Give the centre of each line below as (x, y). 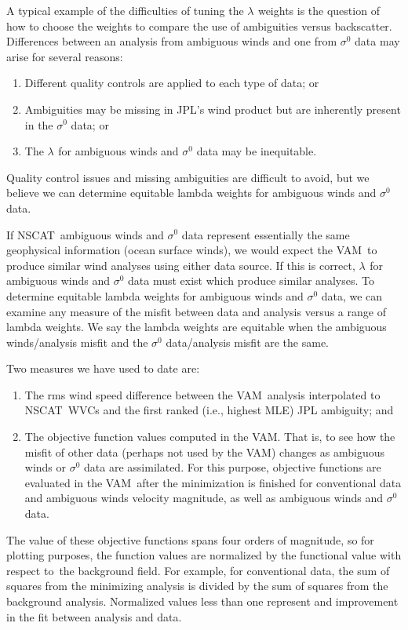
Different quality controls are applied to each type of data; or (172, 83)
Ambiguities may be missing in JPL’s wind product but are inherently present (213, 109)
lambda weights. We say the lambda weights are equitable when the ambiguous (197, 327)
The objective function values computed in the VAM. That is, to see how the (210, 437)
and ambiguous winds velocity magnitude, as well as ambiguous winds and (204, 498)
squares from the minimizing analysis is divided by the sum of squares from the (197, 586)
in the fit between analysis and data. (94, 616)
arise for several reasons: (65, 56)
